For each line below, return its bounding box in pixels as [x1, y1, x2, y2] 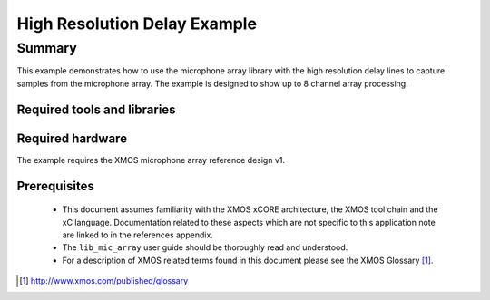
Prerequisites [16, 178, 94, 194]
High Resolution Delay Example [16, 14, 258, 34]
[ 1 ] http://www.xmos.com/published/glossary [19, 276, 189, 286]
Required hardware [16, 131, 127, 146]
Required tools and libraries [16, 102, 176, 117]
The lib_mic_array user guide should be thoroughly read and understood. [62, 242, 348, 253]
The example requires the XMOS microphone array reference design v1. [16, 154, 286, 165]
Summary [16, 40, 77, 56]
